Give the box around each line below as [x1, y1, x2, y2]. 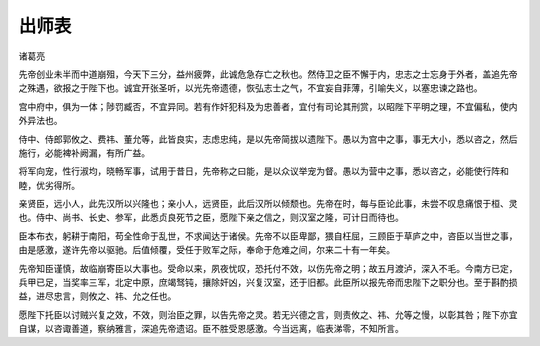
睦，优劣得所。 [18, 179, 80, 191]
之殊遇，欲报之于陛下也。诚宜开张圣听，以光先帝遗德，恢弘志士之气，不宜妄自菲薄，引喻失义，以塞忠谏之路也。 [18, 82, 483, 94]
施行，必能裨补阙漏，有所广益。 [18, 146, 150, 159]
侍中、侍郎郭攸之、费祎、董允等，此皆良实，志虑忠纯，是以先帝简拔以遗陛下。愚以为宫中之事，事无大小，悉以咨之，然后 [18, 133, 518, 145]
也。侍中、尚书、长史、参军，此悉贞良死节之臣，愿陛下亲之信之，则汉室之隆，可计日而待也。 [18, 211, 404, 224]
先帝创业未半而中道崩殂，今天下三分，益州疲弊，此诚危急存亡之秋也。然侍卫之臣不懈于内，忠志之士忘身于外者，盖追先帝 [18, 68, 518, 80]
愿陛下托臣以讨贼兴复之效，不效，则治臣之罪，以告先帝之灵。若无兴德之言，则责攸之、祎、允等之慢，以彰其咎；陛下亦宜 [18, 308, 518, 320]
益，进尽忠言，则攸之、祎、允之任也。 [18, 290, 177, 302]
